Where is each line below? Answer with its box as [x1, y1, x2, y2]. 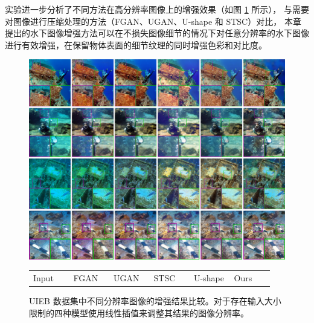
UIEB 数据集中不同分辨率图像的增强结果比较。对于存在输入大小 [29, 295, 281, 307]
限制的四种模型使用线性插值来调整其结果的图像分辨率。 [29, 306, 249, 319]
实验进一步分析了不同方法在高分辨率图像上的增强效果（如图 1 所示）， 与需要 [5, 3, 309, 15]
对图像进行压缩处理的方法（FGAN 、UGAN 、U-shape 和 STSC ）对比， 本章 [5, 15, 301, 27]
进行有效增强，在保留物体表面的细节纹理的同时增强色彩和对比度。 [5, 38, 267, 51]
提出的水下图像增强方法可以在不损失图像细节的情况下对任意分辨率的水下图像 [5, 27, 309, 39]
